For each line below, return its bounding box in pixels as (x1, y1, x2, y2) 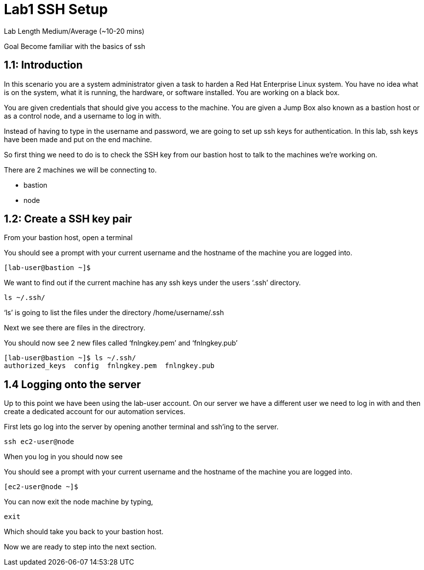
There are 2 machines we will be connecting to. (4, 165, 157, 174)
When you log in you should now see (4, 452, 123, 461)
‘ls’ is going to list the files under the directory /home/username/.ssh (4, 308, 224, 317)
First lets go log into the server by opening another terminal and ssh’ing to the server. (4, 422, 279, 431)
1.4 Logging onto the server (4, 378, 141, 391)
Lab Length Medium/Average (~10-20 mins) (4, 26, 144, 35)
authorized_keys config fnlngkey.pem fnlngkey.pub (4, 362, 214, 370)
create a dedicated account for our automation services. (4, 407, 186, 416)
